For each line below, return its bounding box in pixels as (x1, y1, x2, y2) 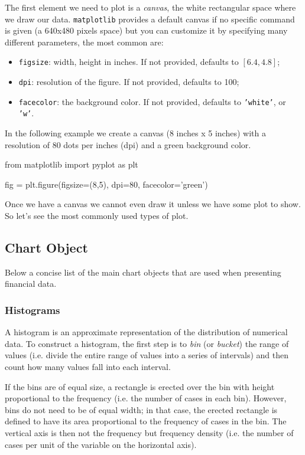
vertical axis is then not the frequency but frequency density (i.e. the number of (5, 426, 294, 438)
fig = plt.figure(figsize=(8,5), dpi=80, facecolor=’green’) (5, 178, 208, 190)
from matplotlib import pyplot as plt (5, 158, 138, 171)
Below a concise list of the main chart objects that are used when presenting (5, 266, 281, 278)
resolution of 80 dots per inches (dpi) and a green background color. (5, 138, 251, 150)
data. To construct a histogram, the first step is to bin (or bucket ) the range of (5, 337, 289, 349)
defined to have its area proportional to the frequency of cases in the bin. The (5, 415, 287, 427)
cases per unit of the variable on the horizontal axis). (5, 438, 197, 450)
